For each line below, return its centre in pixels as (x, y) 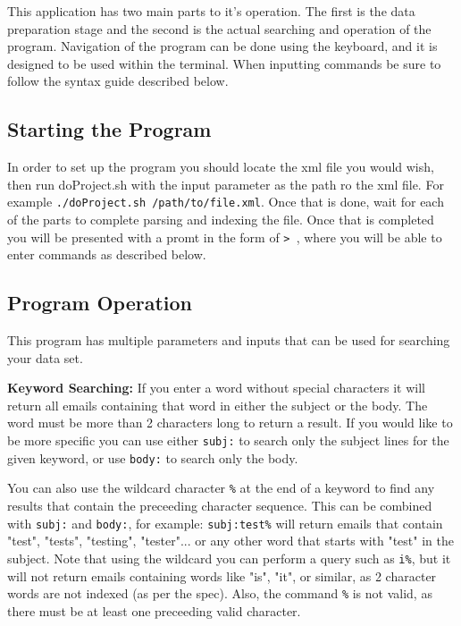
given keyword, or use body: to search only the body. (153, 457)
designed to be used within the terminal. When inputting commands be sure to (224, 63)
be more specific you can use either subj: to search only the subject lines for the (228, 440)
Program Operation (100, 303)
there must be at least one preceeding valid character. (154, 610)
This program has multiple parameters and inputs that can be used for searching (229, 340)
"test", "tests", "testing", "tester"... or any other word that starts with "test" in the (230, 541)
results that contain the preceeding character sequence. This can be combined (220, 505)
